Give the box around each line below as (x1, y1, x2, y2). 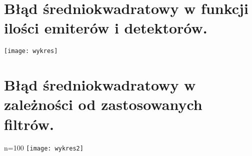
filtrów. (4, 113, 54, 134)
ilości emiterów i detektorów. (4, 17, 207, 38)
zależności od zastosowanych (4, 94, 202, 114)
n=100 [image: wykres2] (4, 142, 83, 153)
